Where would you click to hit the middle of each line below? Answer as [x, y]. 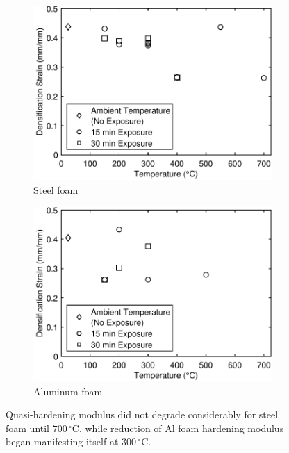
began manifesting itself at [62, 442]
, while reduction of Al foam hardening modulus [181, 428]
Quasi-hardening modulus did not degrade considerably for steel [142, 414]
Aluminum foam [68, 391]
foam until [28, 428]
